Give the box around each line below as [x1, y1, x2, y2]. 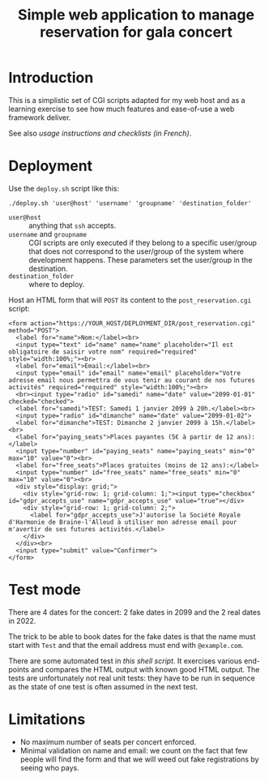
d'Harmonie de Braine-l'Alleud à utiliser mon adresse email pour [8, 517, 237, 526]
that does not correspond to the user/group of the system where [28, 246, 245, 256]
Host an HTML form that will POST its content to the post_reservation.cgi [8, 294, 252, 305]
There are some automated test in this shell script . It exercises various [8, 655, 243, 666]
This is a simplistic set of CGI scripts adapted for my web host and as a [8, 95, 246, 105]
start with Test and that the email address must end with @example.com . [8, 640, 244, 650]
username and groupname [8, 229, 88, 238]
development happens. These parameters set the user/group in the [28, 255, 253, 264]
